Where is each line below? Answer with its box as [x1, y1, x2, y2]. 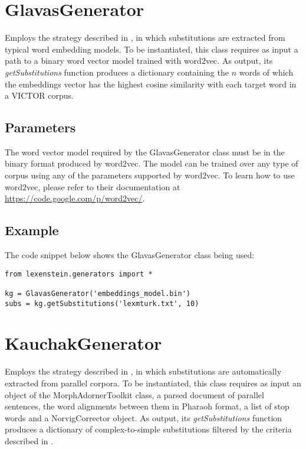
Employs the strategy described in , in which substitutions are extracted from [5, 31, 285, 44]
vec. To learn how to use [206, 169, 295, 181]
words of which [239, 66, 294, 78]
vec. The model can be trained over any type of [127, 157, 298, 170]
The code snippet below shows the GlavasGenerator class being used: [5, 249, 255, 261]
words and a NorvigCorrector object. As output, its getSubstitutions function [5, 411, 282, 424]
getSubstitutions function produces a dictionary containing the [5, 66, 229, 78]
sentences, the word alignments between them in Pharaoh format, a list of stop [5, 400, 289, 412]
